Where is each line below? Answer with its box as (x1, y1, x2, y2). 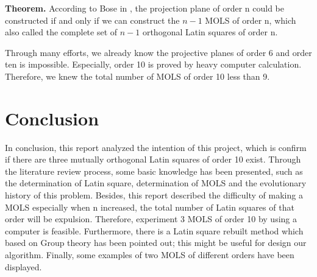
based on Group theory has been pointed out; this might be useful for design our (5, 236, 307, 249)
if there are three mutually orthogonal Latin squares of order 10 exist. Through (5, 153, 301, 166)
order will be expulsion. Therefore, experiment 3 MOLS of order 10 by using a (5, 212, 297, 225)
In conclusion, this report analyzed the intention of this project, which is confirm (5, 141, 307, 153)
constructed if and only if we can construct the (5, 13, 180, 26)
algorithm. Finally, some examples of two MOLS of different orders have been (5, 248, 294, 261)
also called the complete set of (5, 26, 118, 38)
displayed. (5, 260, 42, 273)
